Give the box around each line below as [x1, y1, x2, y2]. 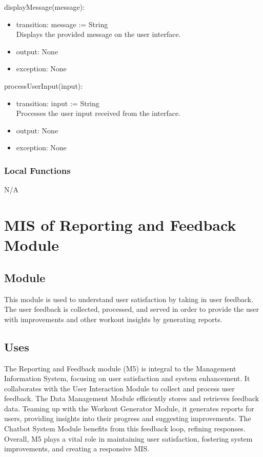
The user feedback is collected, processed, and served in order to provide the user [4, 304, 259, 314]
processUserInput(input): [4, 80, 83, 91]
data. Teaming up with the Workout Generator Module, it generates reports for [4, 403, 254, 413]
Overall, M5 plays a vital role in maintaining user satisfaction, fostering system [4, 433, 253, 444]
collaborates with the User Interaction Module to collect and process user [4, 383, 235, 393]
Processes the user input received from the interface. [16, 108, 181, 118]
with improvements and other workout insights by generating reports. [4, 313, 222, 324]
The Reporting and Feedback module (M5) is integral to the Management [4, 363, 236, 373]
